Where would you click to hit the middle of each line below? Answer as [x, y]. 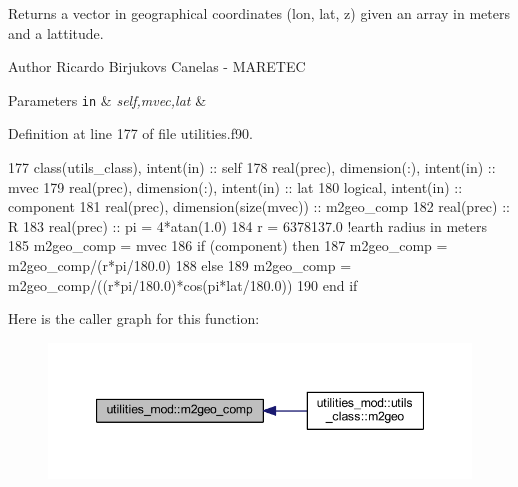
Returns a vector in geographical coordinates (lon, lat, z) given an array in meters [259, 13]
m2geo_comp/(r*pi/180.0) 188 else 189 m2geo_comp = [180, 265]
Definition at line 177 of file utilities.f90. [130, 133]
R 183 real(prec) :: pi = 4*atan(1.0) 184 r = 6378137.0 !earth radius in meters [247, 225]
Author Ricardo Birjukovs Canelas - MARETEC [157, 66]
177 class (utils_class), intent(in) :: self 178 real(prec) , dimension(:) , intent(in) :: [252, 167]
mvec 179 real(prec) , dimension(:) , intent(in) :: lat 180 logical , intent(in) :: [235, 186]
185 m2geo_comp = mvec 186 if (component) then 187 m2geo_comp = [228, 245]
